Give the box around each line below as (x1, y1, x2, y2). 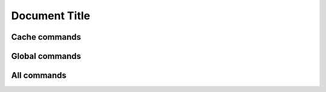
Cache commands (11, 32, 81, 42)
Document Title (11, 9, 91, 22)
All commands (11, 70, 66, 81)
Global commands (11, 51, 81, 61)
